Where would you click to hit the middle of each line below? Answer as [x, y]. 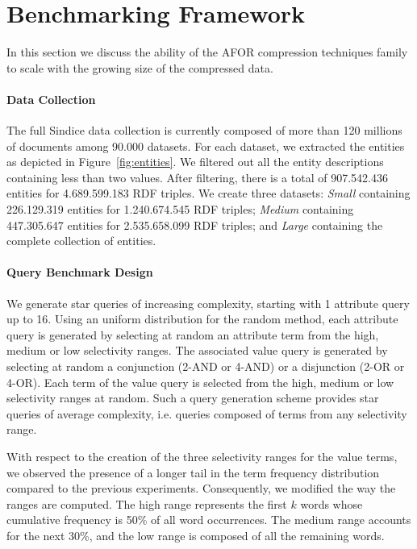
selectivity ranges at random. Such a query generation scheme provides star [193, 398]
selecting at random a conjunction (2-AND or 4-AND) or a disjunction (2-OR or [206, 366]
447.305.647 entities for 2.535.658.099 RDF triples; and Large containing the [195, 225]
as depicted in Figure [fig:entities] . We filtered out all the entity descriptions [195, 162]
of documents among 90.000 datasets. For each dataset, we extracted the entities [206, 146]
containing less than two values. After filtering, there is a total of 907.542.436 [197, 177]
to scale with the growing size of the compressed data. [140, 67]
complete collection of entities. [81, 241]
